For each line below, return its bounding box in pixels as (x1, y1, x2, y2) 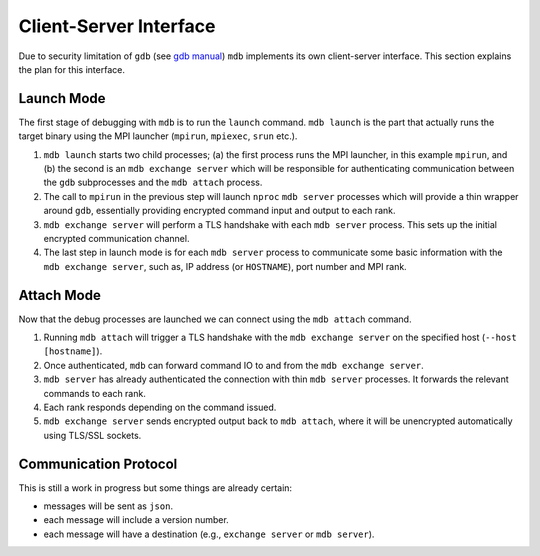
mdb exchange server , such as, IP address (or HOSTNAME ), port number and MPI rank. (43, 260, 407, 272)
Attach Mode (18, 286, 102, 304)
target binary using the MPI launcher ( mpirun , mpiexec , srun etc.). (18, 130, 298, 142)
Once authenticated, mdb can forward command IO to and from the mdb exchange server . (43, 359, 424, 371)
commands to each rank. (43, 387, 147, 399)
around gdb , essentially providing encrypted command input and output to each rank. (43, 205, 396, 217)
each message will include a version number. (43, 514, 229, 526)
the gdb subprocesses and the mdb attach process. (43, 176, 263, 189)
